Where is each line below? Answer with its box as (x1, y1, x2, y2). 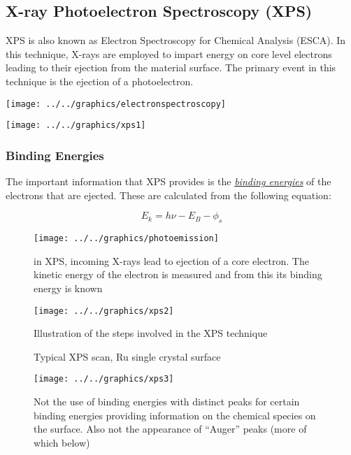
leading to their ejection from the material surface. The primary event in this (6, 60, 336, 75)
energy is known (34, 280, 103, 295)
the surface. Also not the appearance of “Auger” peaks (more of (34, 421, 307, 436)
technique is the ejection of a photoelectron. (6, 73, 194, 88)
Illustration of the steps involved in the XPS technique (34, 326, 268, 340)
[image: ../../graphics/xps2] (34, 305, 174, 316)
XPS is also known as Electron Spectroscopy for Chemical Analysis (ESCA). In (6, 33, 346, 48)
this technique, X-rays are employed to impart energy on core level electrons (6, 46, 332, 61)
